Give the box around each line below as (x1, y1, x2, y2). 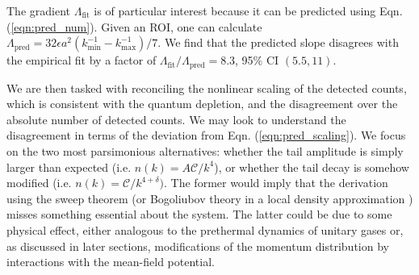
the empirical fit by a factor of (6, 52, 157, 69)
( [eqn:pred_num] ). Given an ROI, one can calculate (6, 18, 262, 35)
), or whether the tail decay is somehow (214, 158, 409, 175)
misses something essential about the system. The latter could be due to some (6, 206, 392, 223)
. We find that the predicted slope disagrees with (157, 34, 399, 51)
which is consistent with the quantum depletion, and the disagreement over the (6, 95, 398, 112)
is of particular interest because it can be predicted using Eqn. (94, 2, 403, 19)
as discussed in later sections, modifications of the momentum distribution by (6, 237, 389, 254)
